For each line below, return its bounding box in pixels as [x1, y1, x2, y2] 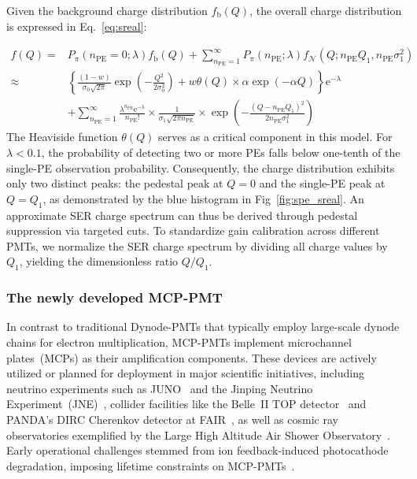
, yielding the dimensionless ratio [19, 253, 179, 269]
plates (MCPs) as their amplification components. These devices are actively [6, 349, 377, 366]
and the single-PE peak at [259, 175, 386, 191]
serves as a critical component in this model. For [158, 128, 393, 145]
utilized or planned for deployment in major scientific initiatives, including [6, 365, 364, 381]
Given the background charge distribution [6, 2, 208, 18]
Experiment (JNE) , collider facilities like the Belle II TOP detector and [6, 395, 367, 412]
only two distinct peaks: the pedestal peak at [6, 175, 223, 191]
